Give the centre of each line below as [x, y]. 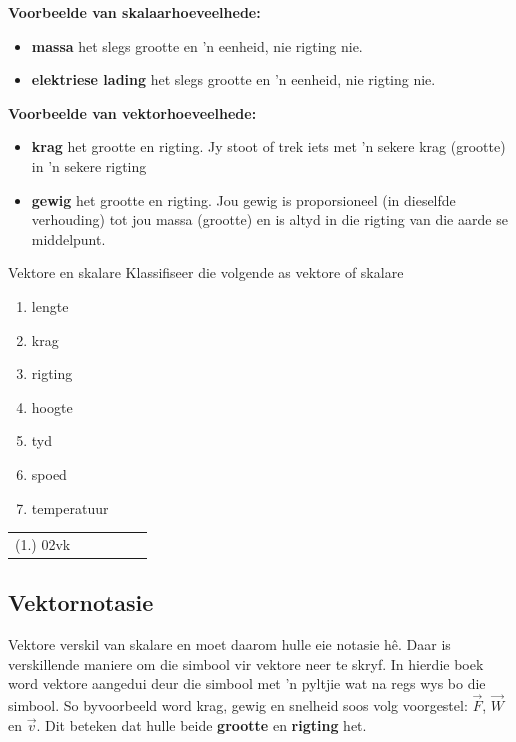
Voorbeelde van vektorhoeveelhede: [132, 112]
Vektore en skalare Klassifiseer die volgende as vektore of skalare [206, 272]
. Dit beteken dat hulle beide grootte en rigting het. [201, 724]
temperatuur [70, 507]
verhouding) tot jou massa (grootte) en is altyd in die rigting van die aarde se [269, 219]
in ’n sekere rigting [89, 165]
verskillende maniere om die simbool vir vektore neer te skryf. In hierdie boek [246, 663]
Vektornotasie [81, 602]
